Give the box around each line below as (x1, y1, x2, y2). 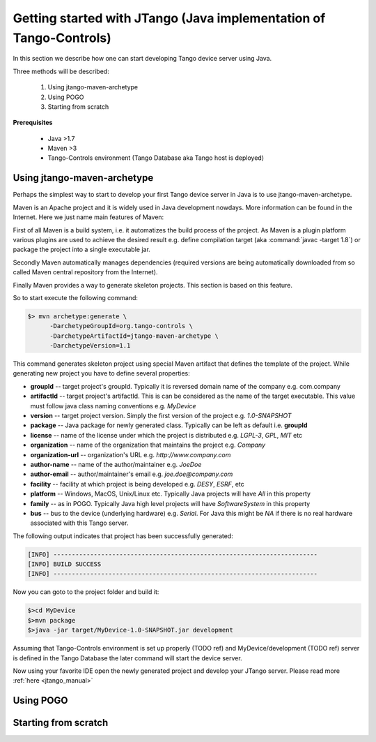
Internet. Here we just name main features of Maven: (13, 213, 164, 221)
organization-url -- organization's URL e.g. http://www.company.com (30, 450, 231, 459)
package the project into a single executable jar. (13, 245, 151, 254)
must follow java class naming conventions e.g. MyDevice (30, 401, 196, 410)
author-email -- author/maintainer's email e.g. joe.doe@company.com (30, 470, 233, 478)
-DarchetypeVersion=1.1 (49, 342, 131, 350)
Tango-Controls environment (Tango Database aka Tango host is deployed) (47, 154, 265, 162)
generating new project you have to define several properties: (13, 369, 191, 378)
